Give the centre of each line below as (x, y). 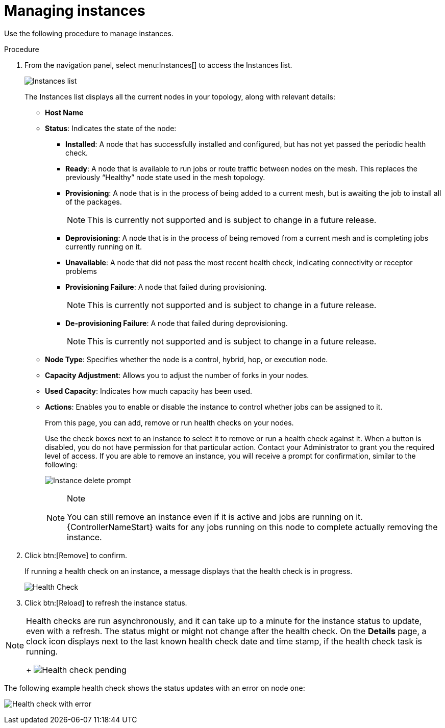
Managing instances (75, 11)
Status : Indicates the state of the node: (111, 128)
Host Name (64, 112)
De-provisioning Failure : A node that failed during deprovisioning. (177, 323)
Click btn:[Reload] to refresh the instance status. (106, 603)
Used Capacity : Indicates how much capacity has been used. (149, 391)
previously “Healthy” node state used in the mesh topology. (165, 177)
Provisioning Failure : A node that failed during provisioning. (166, 287)
